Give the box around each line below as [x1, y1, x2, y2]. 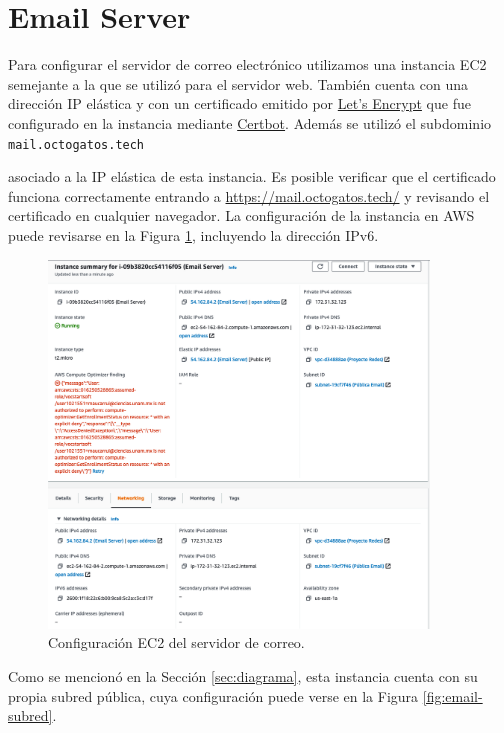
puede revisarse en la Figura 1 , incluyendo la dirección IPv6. [8, 224, 379, 245]
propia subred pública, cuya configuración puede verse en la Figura [8, 685, 419, 706]
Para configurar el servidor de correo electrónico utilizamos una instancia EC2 [8, 54, 487, 75]
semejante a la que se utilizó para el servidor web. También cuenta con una [8, 73, 468, 94]
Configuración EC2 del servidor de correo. [48, 632, 305, 653]
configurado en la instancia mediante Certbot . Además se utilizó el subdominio [8, 112, 492, 133]
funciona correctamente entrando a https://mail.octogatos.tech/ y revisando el [8, 185, 490, 206]
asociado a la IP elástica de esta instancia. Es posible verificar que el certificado [8, 166, 496, 187]
